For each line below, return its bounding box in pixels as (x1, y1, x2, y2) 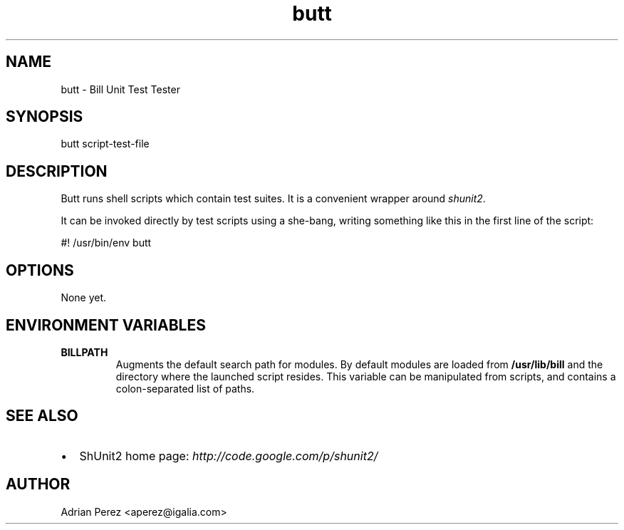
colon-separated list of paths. (115, 382, 255, 395)
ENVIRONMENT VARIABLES (6, 316, 206, 334)
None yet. (61, 291, 107, 304)
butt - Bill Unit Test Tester (61, 83, 180, 95)
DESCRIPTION (6, 162, 108, 180)
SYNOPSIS (6, 108, 83, 126)
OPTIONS (6, 261, 74, 279)
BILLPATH (61, 345, 108, 358)
